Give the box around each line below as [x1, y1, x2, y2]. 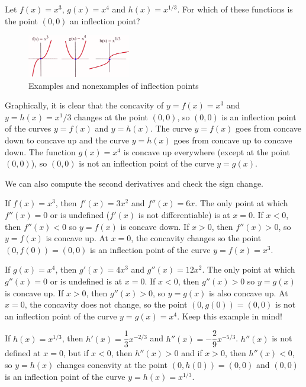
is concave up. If [5, 286, 64, 299]
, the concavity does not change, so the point [24, 298, 188, 311]
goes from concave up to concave [173, 134, 292, 146]
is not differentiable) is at [138, 209, 230, 221]
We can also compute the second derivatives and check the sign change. [5, 177, 264, 189]
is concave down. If [120, 220, 189, 232]
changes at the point [74, 110, 149, 123]
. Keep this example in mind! [177, 309, 282, 322]
